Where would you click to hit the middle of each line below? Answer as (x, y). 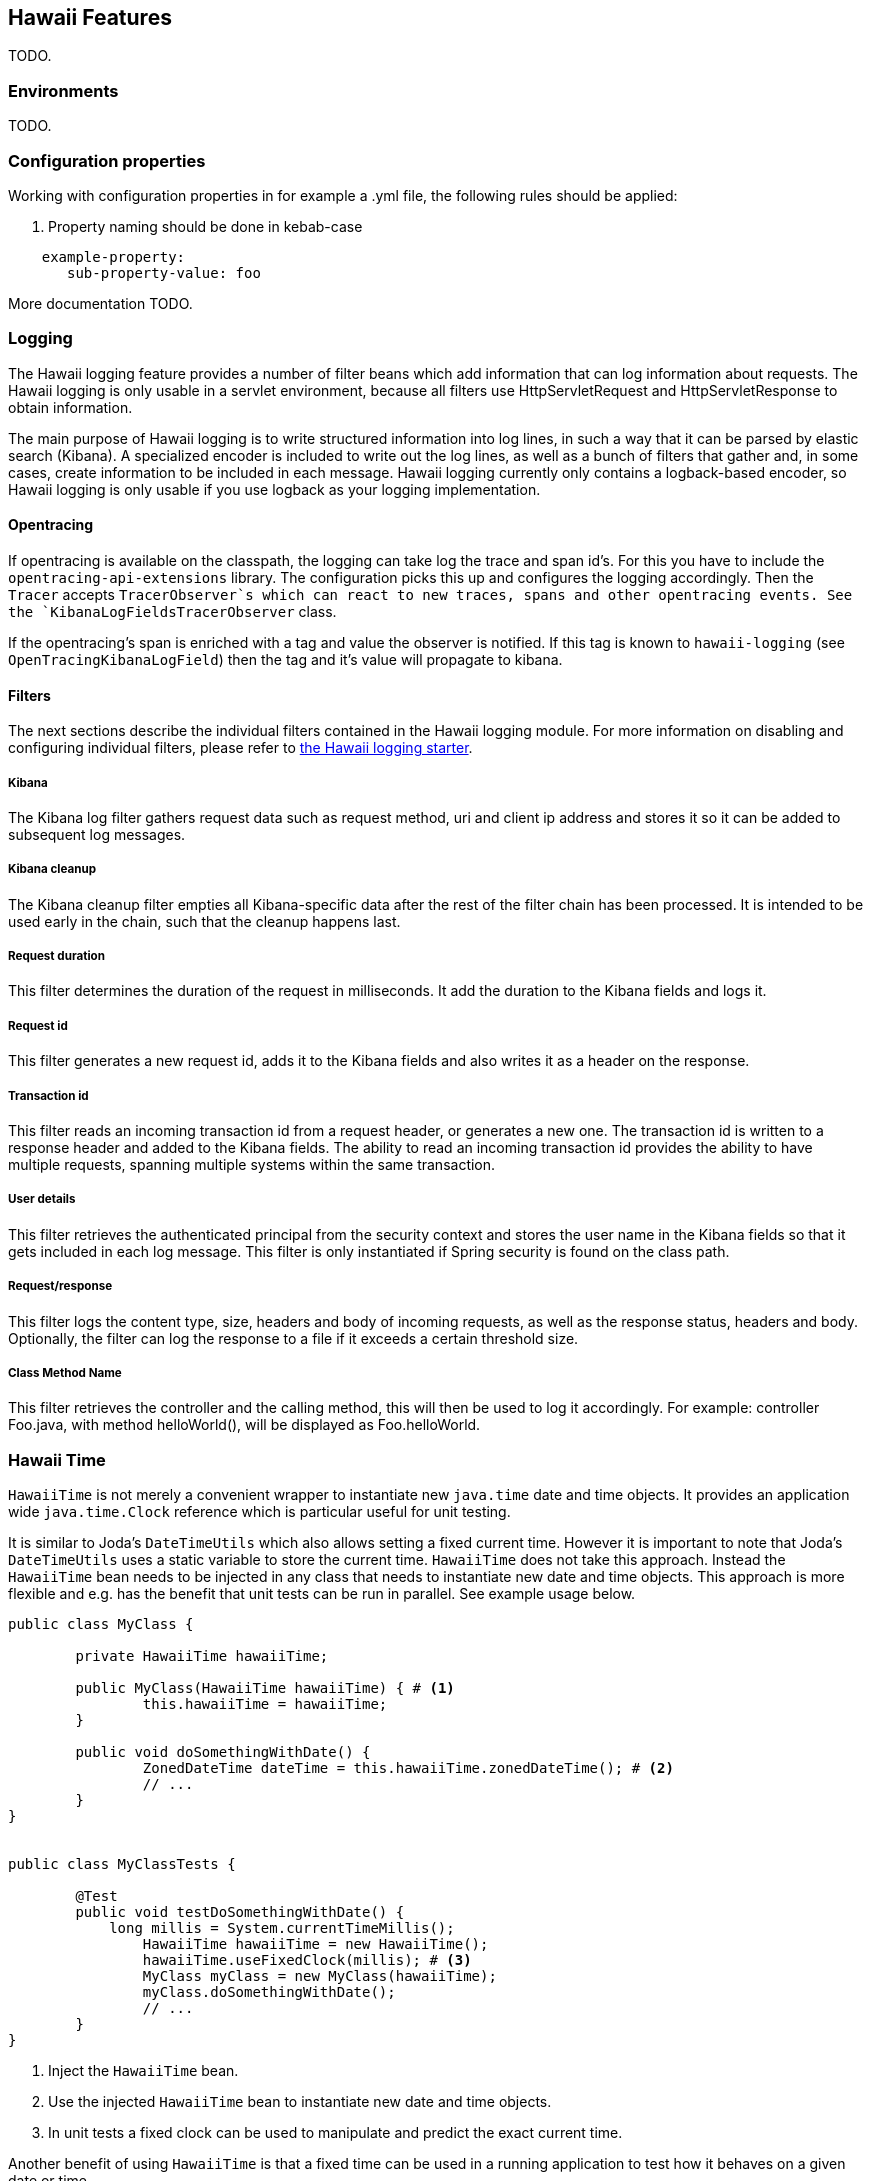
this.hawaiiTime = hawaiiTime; (265, 1704)
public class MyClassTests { (122, 1864)
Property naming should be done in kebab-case (205, 226)
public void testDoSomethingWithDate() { (240, 1912)
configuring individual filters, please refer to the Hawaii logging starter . (240, 748)
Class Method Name (65, 1372)
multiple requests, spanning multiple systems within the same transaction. (252, 1165)
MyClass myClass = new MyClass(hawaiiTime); (319, 1976)
